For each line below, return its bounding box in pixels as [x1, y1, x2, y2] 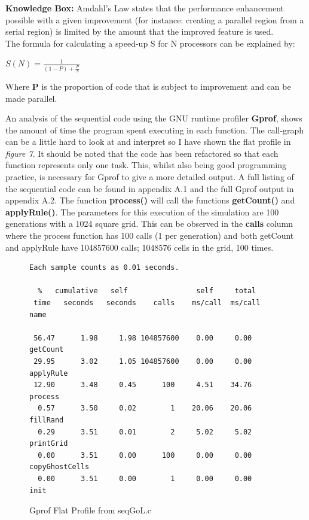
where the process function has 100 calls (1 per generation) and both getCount [5, 229, 294, 242]
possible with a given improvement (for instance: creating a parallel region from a [5, 13, 304, 26]
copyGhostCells [29, 463, 90, 472]
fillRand [29, 415, 64, 424]
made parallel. [5, 92, 57, 104]
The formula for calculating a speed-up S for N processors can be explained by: [5, 37, 295, 49]
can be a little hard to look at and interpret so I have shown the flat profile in [5, 135, 291, 148]
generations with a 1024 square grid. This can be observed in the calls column [5, 217, 293, 230]
